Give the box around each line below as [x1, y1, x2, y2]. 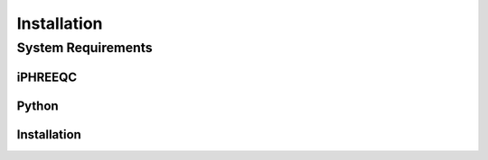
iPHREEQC [16, 69, 78, 84]
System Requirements [16, 40, 153, 56]
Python [16, 98, 59, 113]
